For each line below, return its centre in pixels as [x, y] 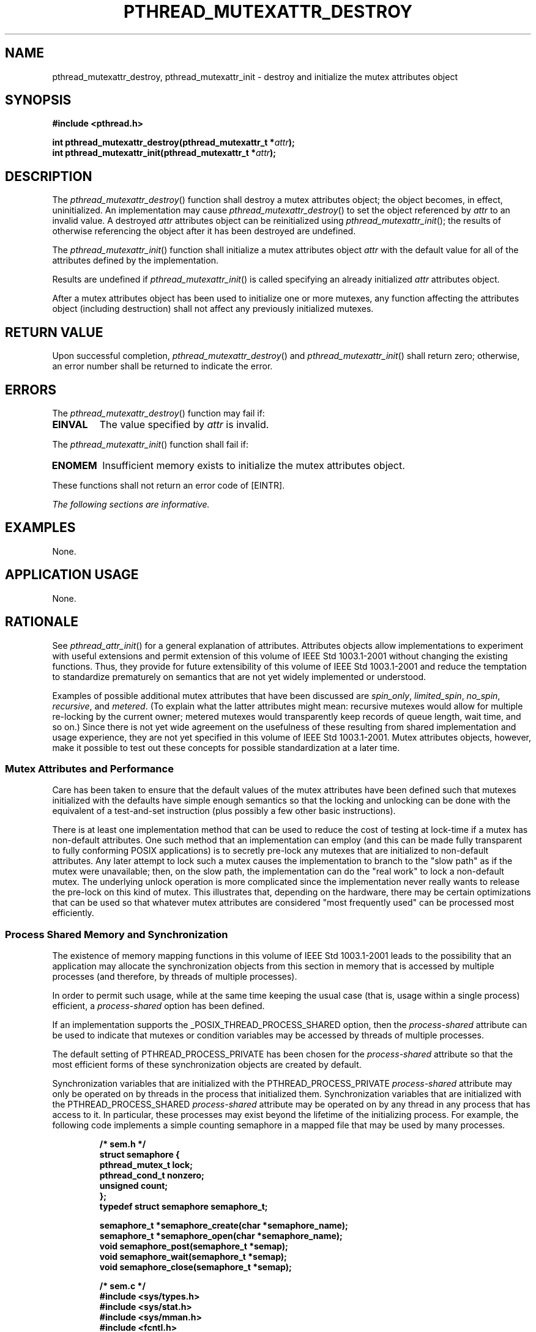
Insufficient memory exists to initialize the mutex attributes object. [254, 465]
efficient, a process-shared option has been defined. [158, 1006]
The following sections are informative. [131, 504]
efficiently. [73, 913]
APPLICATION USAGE [72, 575]
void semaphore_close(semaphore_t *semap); [195, 1267]
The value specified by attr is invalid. [184, 424]
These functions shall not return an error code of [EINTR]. [169, 485]
